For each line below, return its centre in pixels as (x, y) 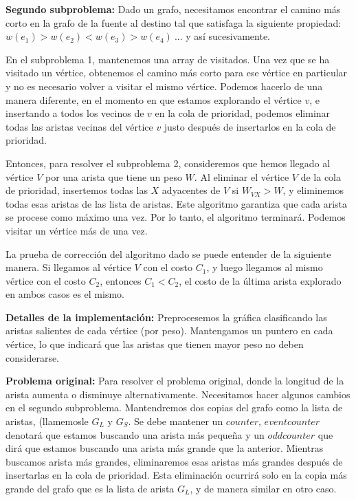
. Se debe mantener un (176, 421)
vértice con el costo (46, 280)
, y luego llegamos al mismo (265, 267)
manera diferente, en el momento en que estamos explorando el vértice (154, 99)
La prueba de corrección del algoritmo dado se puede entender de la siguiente (168, 253)
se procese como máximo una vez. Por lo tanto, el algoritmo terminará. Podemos (176, 217)
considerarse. (33, 357)
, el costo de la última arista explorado (260, 280)
